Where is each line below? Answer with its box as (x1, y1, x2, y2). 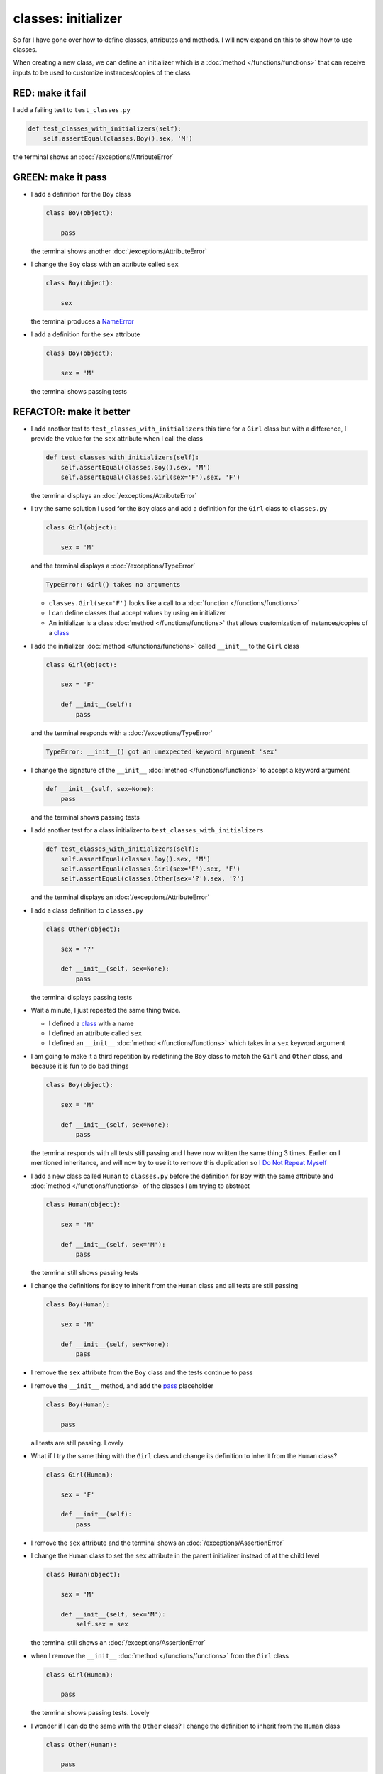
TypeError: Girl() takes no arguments (45, 580, 181, 589)
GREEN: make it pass (13, 171, 108, 183)
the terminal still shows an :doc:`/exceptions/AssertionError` (30, 1638, 206, 1647)
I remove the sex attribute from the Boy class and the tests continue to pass (30, 1368, 253, 1377)
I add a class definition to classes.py (30, 905, 144, 915)
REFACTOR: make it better (13, 405, 131, 418)
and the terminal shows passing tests (30, 812, 140, 821)
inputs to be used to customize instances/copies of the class (13, 68, 191, 77)
